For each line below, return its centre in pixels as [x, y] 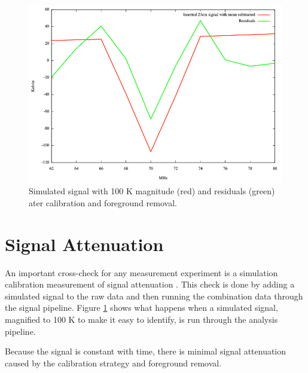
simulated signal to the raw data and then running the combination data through [154, 296]
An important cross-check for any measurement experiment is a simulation [141, 272]
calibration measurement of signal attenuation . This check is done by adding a [150, 284]
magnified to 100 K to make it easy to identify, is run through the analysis [141, 319]
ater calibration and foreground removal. [103, 202]
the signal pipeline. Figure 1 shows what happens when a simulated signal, [141, 308]
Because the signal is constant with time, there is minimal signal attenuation [146, 351]
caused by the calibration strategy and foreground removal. [113, 363]
